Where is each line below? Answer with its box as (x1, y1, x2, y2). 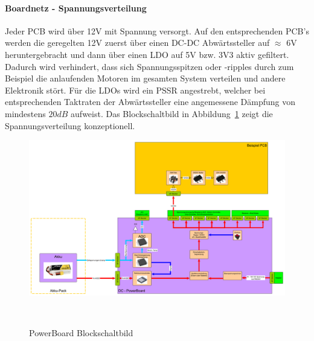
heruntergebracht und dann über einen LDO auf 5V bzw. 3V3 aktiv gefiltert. (5, 48, 289, 60)
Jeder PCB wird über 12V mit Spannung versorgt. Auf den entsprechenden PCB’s (5, 24, 309, 37)
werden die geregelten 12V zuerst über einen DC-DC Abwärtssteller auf (5, 36, 270, 49)
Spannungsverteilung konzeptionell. (5, 119, 135, 132)
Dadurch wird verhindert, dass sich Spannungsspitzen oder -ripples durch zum (5, 60, 294, 72)
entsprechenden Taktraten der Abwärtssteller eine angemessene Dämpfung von (5, 95, 296, 108)
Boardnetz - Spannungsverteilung (5, 1, 147, 14)
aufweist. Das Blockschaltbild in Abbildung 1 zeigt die (71, 107, 273, 120)
